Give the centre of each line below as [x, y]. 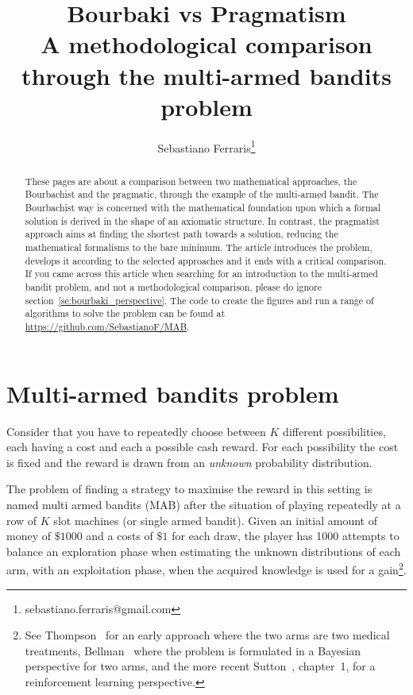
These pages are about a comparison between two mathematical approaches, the [191, 181]
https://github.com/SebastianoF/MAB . [107, 326]
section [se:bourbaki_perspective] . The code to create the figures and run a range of [199, 300]
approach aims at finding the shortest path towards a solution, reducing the [181, 234]
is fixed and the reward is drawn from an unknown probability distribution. [189, 462]
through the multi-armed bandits [206, 75]
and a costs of [120, 536]
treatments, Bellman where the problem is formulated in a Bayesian [193, 650]
